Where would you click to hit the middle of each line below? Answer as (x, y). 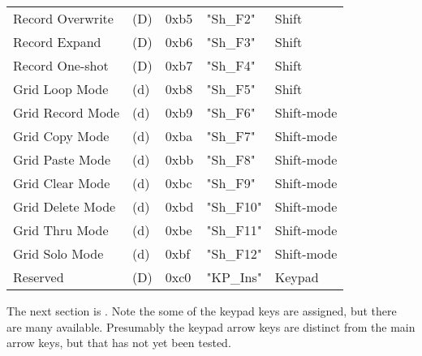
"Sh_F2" (231, 18)
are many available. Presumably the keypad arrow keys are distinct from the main (211, 326)
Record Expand (57, 42)
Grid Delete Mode (65, 206)
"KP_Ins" (234, 277)
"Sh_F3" (231, 42)
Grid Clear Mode (62, 183)
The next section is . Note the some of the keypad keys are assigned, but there (202, 311)
